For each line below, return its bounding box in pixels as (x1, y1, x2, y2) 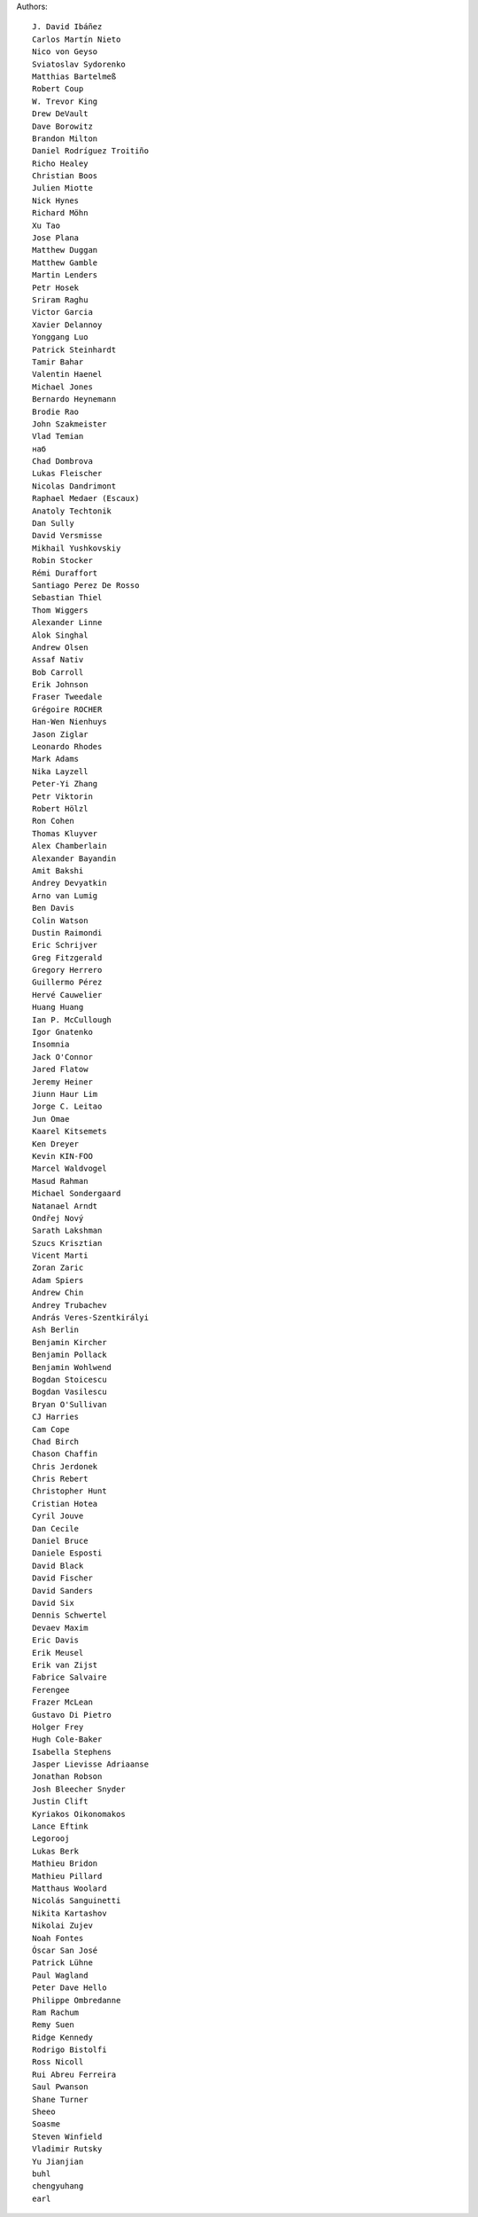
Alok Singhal (32, 630, 89, 640)
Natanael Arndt (32, 1201, 98, 1210)
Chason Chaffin (32, 1449, 98, 1459)
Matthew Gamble (32, 257, 98, 268)
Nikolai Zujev (32, 1921, 93, 1931)
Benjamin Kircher (32, 1337, 107, 1347)
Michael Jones (32, 381, 93, 392)
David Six (32, 1598, 74, 1608)
